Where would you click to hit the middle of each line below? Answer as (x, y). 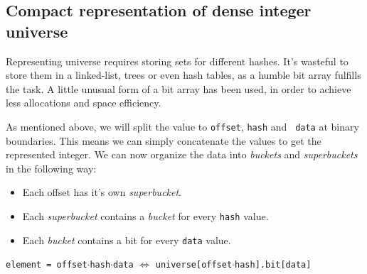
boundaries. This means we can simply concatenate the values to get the (164, 140)
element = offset (47, 265)
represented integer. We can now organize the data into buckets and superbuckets (182, 154)
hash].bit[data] (273, 265)
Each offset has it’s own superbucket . (102, 192)
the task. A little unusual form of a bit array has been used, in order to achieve (179, 88)
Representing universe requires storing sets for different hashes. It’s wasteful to (177, 61)
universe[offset (194, 265)
